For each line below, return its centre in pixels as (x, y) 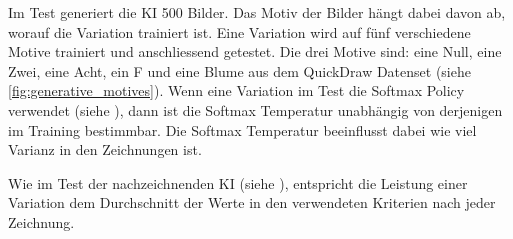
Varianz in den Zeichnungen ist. (105, 149)
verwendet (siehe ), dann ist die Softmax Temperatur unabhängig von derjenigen (255, 109)
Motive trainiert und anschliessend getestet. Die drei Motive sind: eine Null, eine (255, 51)
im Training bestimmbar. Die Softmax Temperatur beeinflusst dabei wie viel (242, 129)
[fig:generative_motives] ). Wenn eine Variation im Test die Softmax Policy (236, 90)
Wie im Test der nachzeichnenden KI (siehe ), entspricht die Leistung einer (238, 182)
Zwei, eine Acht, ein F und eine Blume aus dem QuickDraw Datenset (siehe (239, 70)
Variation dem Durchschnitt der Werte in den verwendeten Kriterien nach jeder (252, 202)
